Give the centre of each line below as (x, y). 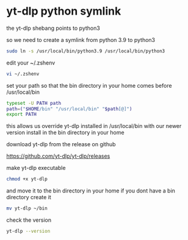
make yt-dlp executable (36, 168)
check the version (29, 220)
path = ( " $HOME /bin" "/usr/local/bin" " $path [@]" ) (69, 109)
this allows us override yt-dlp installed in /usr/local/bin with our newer (94, 126)
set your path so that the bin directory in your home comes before (89, 85)
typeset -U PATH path (34, 103)
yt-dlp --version (28, 231)
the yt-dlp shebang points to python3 (53, 28)
